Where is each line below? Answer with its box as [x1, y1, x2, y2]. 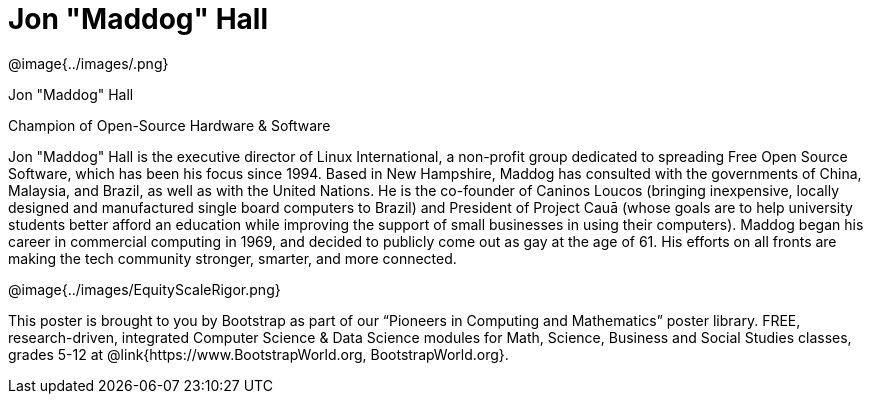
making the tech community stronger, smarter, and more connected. [8, 249, 457, 267]
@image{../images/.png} [8, 54, 169, 72]
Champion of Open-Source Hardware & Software [8, 116, 331, 134]
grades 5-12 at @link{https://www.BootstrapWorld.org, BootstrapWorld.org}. [8, 345, 509, 363]
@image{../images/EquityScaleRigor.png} [8, 280, 281, 298]
